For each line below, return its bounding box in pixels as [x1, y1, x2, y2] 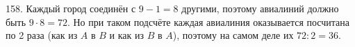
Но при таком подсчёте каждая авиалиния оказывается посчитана [73, 14, 349, 29]
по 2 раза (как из [6, 28, 78, 42]
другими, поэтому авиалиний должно [181, 1, 339, 15]
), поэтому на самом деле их [172, 28, 294, 42]
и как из [109, 28, 145, 42]
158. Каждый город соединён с [6, 1, 136, 15]
